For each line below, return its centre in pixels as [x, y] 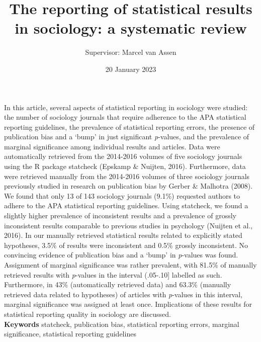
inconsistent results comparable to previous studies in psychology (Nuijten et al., [128, 225]
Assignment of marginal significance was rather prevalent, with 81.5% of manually [130, 265]
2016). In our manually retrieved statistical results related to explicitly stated [123, 235]
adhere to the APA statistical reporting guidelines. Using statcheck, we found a [126, 205]
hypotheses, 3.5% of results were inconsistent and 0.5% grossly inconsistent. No [126, 245]
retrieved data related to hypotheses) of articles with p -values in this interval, [123, 294]
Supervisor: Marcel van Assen [131, 52]
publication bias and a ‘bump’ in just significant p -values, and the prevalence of [127, 137]
